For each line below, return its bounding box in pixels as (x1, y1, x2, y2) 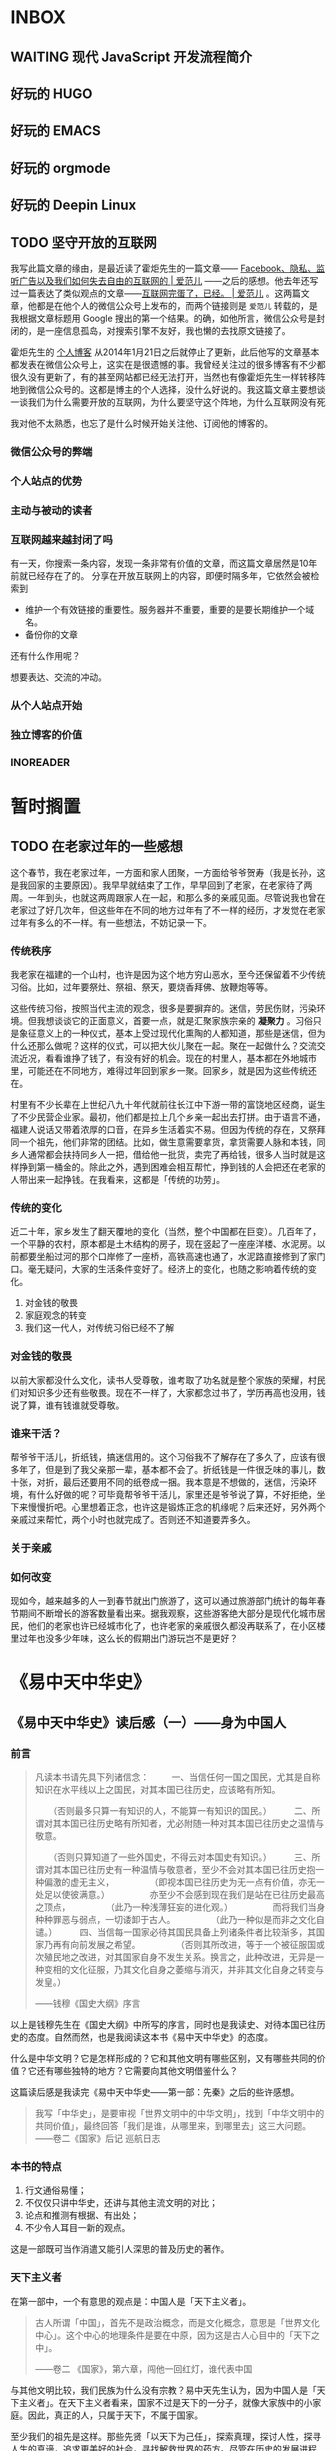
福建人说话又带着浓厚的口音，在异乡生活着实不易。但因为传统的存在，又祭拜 (10, 1124, 326, 1136)
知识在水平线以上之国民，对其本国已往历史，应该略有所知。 (34, 1784, 281, 1796)
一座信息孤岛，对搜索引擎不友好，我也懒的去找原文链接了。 (44, 324, 291, 336)
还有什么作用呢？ (10, 650, 81, 662)
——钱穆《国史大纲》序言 (34, 1997, 141, 2010)
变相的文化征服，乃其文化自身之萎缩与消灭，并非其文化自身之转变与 (43, 1964, 325, 1976)
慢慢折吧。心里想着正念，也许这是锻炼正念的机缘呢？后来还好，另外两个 (27, 1501, 326, 1513)
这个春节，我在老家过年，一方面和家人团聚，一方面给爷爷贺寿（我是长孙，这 (10, 866, 326, 878)
